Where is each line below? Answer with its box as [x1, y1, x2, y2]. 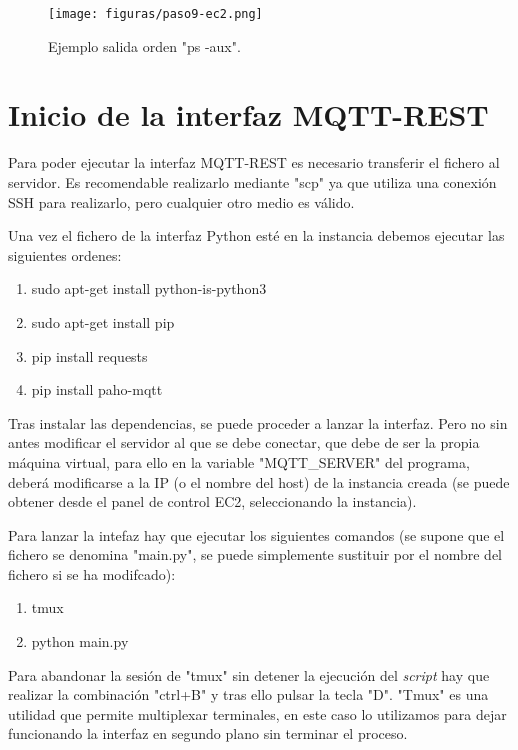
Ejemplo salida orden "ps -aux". [48, 35, 241, 56]
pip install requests [31, 345, 148, 366]
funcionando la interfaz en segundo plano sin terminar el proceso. [8, 723, 408, 744]
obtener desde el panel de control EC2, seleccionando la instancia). [8, 491, 417, 512]
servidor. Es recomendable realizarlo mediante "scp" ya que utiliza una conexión [8, 171, 497, 192]
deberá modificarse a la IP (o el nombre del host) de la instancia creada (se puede [8, 471, 510, 492]
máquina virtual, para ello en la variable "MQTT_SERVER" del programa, [8, 451, 470, 472]
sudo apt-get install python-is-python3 [31, 278, 267, 299]
